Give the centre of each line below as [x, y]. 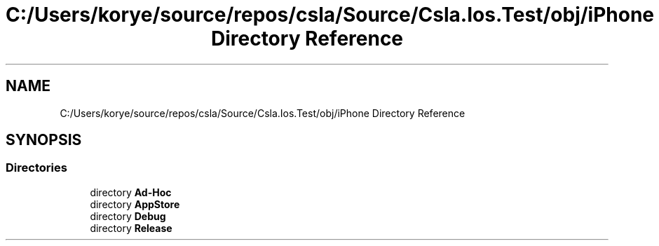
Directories [36, 168]
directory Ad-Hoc [131, 192]
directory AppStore [135, 204]
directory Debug [128, 216]
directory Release [131, 228]
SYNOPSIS [44, 140]
